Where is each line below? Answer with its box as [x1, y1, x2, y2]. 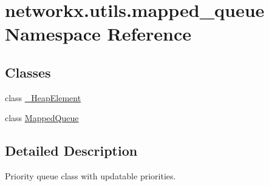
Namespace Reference [5, 21, 191, 46]
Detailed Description [5, 141, 138, 160]
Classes [5, 62, 51, 81]
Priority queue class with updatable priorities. [5, 170, 176, 182]
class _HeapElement [5, 91, 81, 104]
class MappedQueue [5, 111, 79, 124]
